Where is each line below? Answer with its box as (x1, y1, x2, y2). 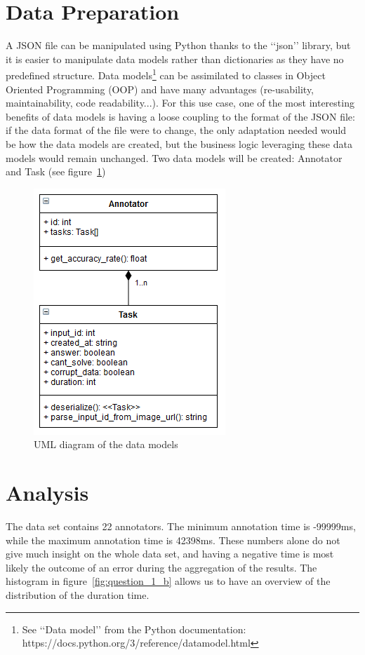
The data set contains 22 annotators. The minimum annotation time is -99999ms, (6, 519, 356, 534)
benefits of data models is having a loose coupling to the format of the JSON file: (6, 109, 355, 123)
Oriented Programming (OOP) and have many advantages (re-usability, (6, 81, 314, 96)
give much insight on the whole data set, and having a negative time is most (6, 546, 334, 561)
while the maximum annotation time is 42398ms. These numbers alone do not (6, 532, 340, 547)
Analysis (6, 478, 89, 507)
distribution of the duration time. (6, 588, 150, 602)
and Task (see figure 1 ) (6, 164, 106, 179)
